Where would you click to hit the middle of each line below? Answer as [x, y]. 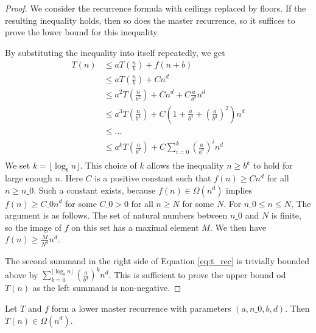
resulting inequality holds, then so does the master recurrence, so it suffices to [150, 20]
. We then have [238, 227]
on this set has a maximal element [135, 227]
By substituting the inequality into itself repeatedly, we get [115, 52]
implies [239, 190]
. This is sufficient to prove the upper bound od [197, 274]
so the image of [33, 227]
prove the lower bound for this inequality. [82, 32]
